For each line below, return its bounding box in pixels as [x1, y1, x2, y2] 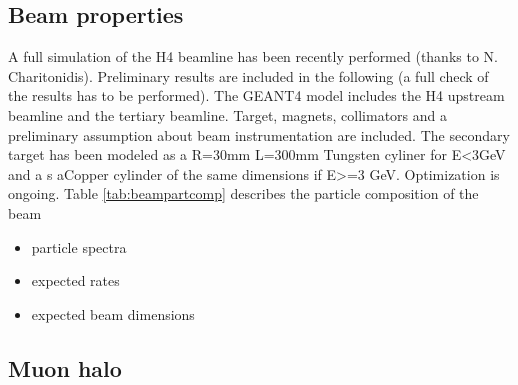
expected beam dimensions [31, 303, 195, 324]
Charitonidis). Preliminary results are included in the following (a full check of [8, 65, 489, 86]
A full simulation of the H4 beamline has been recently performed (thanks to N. [8, 46, 498, 67]
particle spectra [31, 236, 127, 257]
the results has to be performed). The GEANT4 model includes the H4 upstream [8, 85, 505, 106]
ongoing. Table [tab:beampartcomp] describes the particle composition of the [8, 183, 479, 204]
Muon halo [8, 352, 122, 383]
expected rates [31, 270, 120, 291]
